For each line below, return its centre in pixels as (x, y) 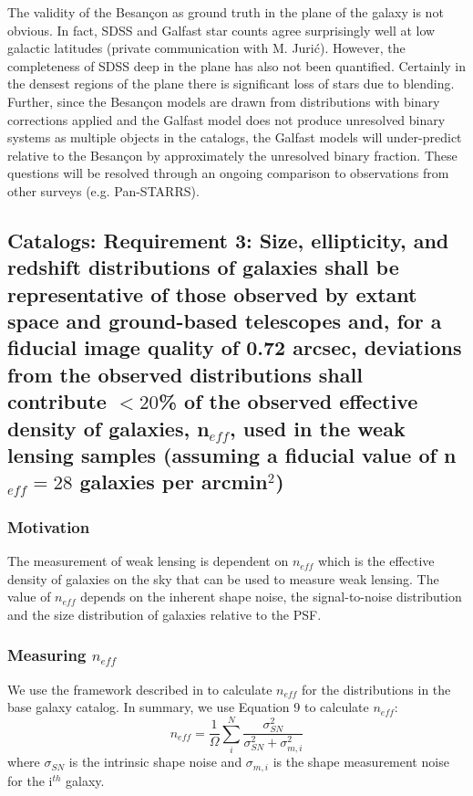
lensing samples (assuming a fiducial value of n (232, 455)
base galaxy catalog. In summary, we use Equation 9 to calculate (188, 707)
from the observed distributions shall (185, 374)
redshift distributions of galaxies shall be (203, 267)
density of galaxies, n (108, 428)
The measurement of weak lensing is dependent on (148, 561)
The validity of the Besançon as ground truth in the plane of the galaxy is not (226, 12)
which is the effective (376, 561)
